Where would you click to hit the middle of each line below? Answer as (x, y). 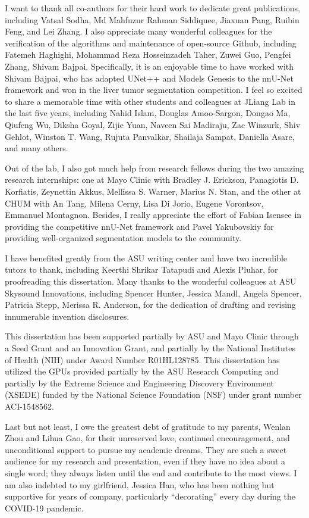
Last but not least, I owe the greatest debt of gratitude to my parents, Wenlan (148, 426)
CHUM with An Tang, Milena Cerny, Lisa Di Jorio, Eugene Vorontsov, (134, 203)
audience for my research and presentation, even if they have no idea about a (145, 461)
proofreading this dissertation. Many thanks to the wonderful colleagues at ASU (151, 281)
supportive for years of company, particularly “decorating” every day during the (150, 496)
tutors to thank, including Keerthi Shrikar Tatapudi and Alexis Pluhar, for (141, 269)
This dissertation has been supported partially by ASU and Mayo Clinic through (152, 336)
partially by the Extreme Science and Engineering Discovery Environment (139, 383)
